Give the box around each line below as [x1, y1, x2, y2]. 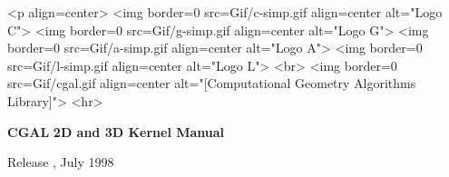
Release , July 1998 [7, 152, 114, 172]
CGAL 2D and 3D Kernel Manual [7, 122, 225, 141]
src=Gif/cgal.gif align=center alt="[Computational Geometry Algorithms [7, 74, 416, 93]
